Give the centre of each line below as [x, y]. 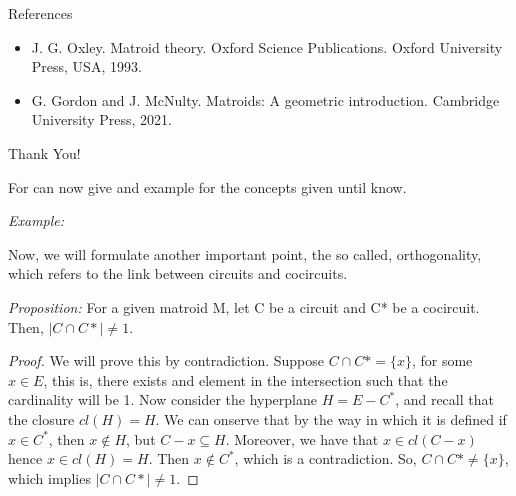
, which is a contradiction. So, [325, 458]
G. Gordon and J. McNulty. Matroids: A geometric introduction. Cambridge [265, 99]
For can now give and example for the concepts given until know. [207, 186]
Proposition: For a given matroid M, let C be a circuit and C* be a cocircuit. [244, 306]
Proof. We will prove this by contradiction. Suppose [166, 360]
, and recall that [444, 399]
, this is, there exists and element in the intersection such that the [245, 379]
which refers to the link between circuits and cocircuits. [178, 273]
